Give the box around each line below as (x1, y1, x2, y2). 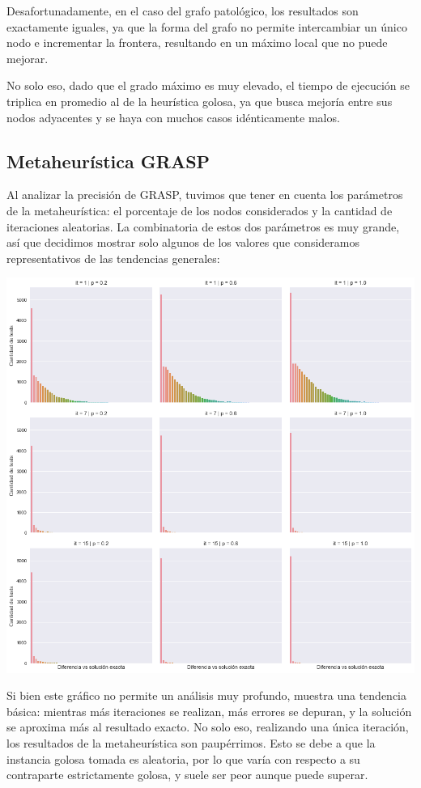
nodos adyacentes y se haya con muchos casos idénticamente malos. (6, 108, 340, 125)
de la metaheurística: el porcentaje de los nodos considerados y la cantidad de (6, 201, 393, 218)
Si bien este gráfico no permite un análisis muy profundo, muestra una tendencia (6, 687, 406, 704)
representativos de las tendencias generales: (6, 249, 220, 266)
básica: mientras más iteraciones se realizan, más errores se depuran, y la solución (6, 702, 412, 719)
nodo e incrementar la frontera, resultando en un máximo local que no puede (6, 34, 388, 51)
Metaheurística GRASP (6, 148, 210, 173)
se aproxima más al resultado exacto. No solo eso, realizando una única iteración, (6, 718, 409, 735)
